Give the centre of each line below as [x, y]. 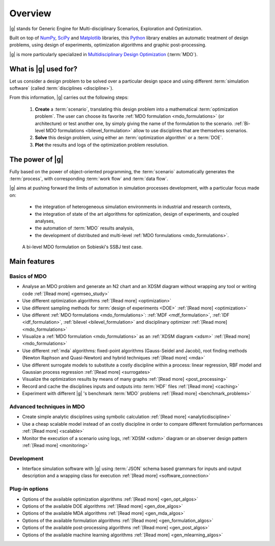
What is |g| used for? [43, 69]
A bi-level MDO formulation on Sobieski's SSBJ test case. [82, 247]
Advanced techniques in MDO [47, 406]
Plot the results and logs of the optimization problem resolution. [102, 145]
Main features [32, 261]
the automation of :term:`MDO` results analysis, [85, 228]
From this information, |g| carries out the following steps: [69, 97]
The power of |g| [36, 159]
